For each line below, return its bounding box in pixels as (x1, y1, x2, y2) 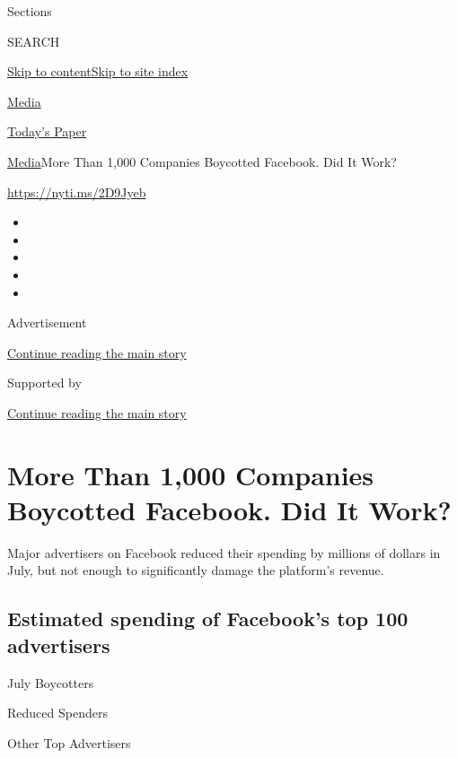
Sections (7, 2, 52, 20)
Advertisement (7, 313, 87, 332)
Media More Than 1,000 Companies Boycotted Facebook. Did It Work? (7, 152, 397, 170)
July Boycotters (7, 673, 94, 692)
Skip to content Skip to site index (7, 62, 189, 81)
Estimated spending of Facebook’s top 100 (7, 605, 409, 632)
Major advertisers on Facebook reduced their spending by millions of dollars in (7, 543, 441, 562)
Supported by (7, 373, 82, 392)
